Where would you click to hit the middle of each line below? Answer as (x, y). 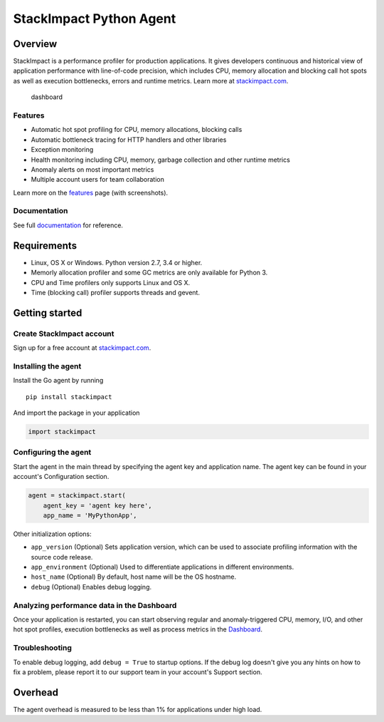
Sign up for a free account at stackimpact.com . (82, 348)
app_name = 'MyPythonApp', (90, 515)
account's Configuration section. (61, 477)
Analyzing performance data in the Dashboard (95, 605)
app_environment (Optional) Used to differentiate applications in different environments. (162, 567)
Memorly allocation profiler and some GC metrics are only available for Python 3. (149, 273)
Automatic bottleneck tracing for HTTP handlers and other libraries (129, 140)
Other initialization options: (52, 534)
